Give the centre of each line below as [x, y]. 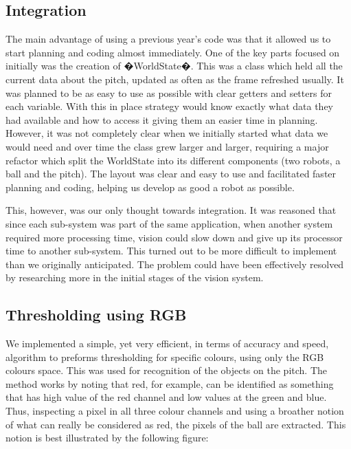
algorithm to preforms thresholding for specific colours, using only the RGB [165, 357]
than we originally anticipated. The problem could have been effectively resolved [175, 264]
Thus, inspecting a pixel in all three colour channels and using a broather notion [175, 411]
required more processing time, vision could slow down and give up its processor [174, 237]
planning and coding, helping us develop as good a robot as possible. [150, 187]
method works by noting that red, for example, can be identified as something [170, 383]
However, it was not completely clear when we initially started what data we [167, 133]
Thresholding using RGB [96, 315]
